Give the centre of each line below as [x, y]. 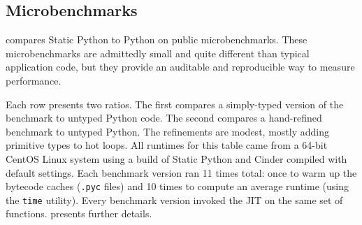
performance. [34, 80]
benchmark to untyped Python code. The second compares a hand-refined [164, 118]
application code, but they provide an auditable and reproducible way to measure [180, 67]
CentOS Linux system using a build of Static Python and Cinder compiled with [176, 158]
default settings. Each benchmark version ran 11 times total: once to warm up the [181, 172]
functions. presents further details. [79, 213]
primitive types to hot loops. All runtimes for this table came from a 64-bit [167, 145]
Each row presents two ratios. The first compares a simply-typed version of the [175, 104]
